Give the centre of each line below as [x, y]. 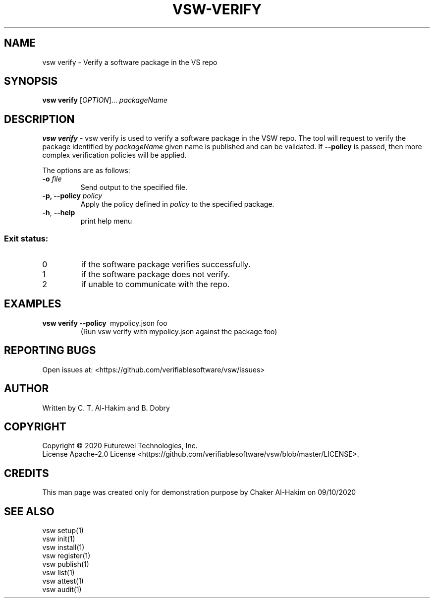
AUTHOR [27, 389]
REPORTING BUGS [50, 351]
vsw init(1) [59, 539]
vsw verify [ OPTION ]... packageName [105, 100]
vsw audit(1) [62, 590]
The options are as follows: [86, 171]
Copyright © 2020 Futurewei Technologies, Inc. [120, 446]
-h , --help [59, 213]
